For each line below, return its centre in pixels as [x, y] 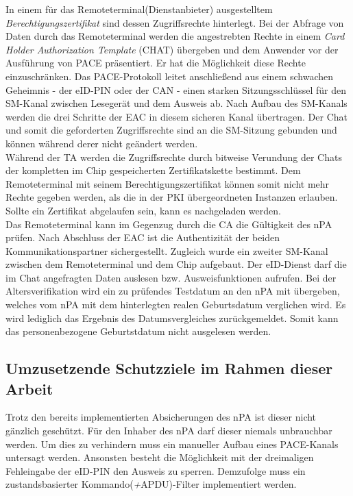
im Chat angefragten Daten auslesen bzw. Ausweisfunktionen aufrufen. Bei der [171, 277]
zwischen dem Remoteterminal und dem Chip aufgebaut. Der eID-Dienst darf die [176, 264]
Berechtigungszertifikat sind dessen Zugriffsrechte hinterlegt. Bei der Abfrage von [175, 22]
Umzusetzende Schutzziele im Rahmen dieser [169, 368]
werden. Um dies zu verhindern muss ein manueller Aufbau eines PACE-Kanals [172, 444]
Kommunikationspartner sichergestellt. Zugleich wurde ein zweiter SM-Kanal [167, 250]
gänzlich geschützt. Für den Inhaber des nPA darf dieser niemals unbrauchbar [169, 431]
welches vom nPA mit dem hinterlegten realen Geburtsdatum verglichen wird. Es [176, 305]
